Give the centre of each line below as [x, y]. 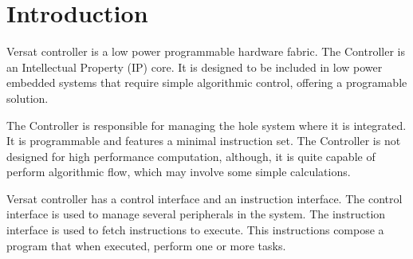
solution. [28, 98]
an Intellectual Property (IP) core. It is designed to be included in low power [195, 67]
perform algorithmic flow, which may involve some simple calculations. [179, 172]
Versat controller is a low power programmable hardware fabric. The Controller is [206, 51]
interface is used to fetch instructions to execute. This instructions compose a [195, 230]
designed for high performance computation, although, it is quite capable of [191, 156]
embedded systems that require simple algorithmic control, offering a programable [207, 82]
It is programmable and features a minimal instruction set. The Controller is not [204, 141]
